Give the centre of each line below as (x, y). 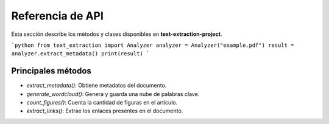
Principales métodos (51, 71)
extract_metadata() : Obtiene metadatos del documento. (97, 86)
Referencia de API (57, 16)
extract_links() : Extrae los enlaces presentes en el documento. (105, 111)
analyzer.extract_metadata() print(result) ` (80, 54)
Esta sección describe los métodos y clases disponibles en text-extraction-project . (117, 34)
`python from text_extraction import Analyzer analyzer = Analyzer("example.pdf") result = (153, 45)
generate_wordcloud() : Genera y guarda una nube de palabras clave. (113, 94)
